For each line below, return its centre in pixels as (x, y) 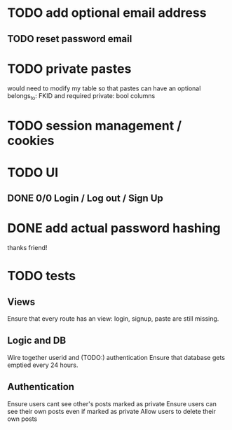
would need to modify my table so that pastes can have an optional (104, 88)
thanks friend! (27, 248)
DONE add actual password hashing (114, 228)
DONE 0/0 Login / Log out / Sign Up (85, 199)
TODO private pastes (69, 69)
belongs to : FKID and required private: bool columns (81, 96)
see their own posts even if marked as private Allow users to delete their (111, 411)
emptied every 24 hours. (43, 365)
